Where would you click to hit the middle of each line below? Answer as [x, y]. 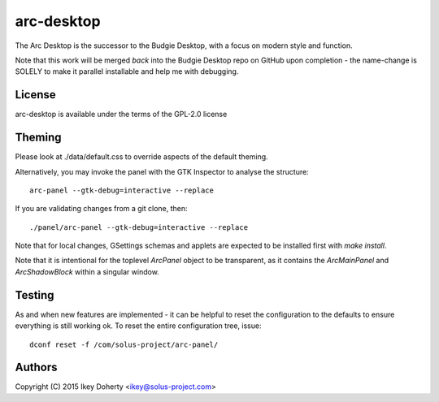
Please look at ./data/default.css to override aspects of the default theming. [141, 157]
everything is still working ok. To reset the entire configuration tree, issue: [138, 326]
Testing [35, 295]
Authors [36, 367]
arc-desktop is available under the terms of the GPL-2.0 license [121, 115]
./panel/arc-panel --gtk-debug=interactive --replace [139, 227]
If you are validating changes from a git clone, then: [101, 209]
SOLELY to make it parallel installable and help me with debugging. [127, 71]
